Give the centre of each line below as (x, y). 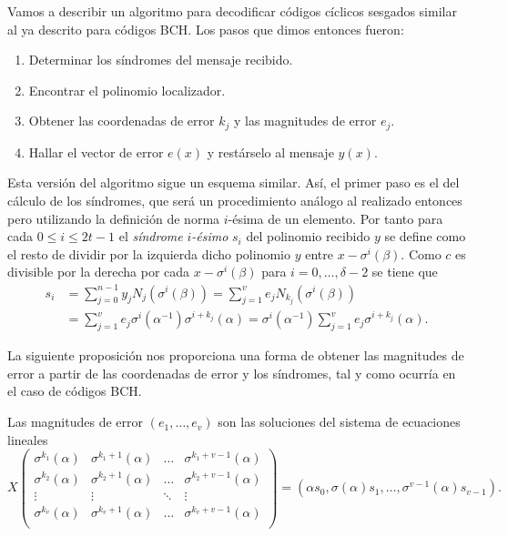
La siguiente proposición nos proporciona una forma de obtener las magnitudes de (236, 355)
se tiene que (405, 272)
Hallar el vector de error (96, 152)
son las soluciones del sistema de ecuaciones (339, 422)
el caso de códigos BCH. (75, 391)
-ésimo (210, 236)
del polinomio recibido (308, 236)
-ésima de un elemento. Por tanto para (335, 218)
